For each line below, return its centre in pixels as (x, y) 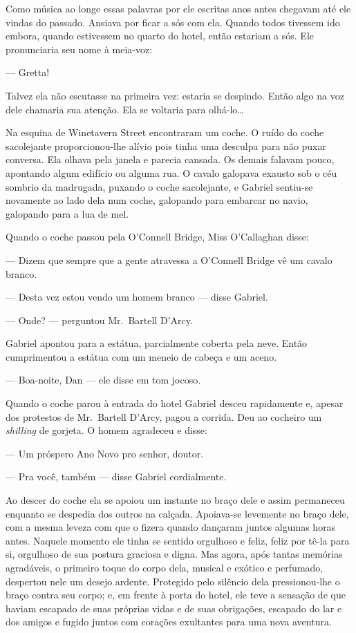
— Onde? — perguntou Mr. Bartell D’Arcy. (99, 320)
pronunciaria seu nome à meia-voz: (79, 49)
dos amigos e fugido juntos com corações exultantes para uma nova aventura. (169, 622)
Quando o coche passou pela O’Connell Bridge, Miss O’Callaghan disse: (157, 237)
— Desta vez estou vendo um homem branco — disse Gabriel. (137, 297)
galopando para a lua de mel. (67, 213)
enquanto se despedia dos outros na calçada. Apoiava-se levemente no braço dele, (177, 513)
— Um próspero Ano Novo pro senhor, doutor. (105, 453)
